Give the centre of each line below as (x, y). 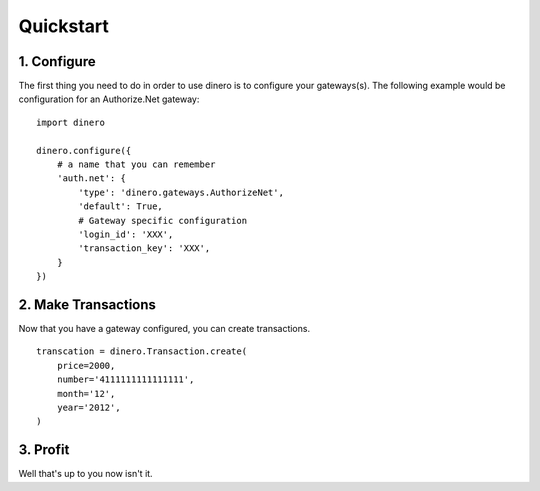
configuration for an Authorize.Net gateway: (109, 99)
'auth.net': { (91, 178)
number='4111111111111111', (125, 379)
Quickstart (64, 26)
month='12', (86, 393)
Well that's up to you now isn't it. (86, 474)
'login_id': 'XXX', (126, 234)
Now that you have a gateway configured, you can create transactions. (164, 329)
